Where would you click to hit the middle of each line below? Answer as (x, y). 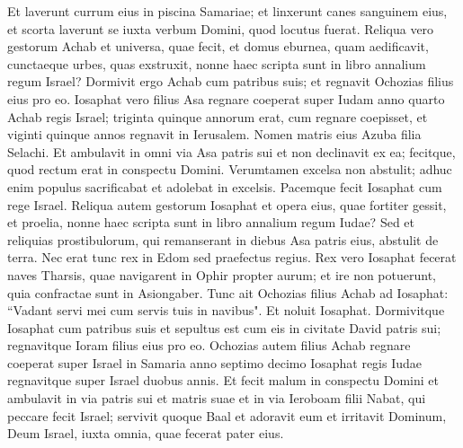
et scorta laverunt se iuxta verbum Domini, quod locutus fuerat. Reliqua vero (221, 28)
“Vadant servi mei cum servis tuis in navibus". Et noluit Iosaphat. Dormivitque (226, 310)
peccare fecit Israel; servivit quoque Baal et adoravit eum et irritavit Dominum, (227, 415)
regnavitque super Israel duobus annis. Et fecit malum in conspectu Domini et (223, 380)
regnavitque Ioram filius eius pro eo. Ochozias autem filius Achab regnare (209, 345)
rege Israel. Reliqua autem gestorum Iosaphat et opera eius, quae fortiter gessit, (227, 204)
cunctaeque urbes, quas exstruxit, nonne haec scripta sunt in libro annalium (217, 63)
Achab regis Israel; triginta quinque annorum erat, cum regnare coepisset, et (218, 116)
